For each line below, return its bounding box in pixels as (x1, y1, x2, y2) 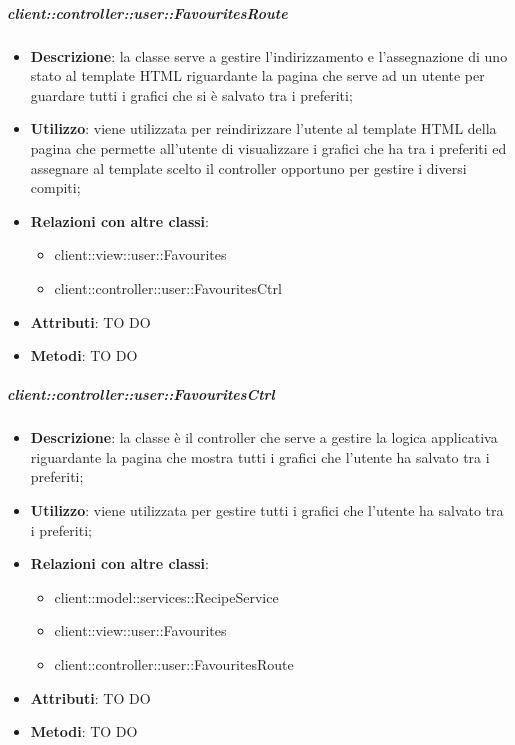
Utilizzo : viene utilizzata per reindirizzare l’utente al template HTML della (30, 118, 497, 139)
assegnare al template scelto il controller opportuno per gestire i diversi (30, 157, 467, 178)
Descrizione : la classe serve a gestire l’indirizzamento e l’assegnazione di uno (30, 45, 508, 66)
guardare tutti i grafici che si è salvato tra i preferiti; (30, 84, 353, 105)
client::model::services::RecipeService (54, 586, 279, 607)
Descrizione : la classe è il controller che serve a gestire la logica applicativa (30, 427, 498, 448)
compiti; (30, 177, 81, 198)
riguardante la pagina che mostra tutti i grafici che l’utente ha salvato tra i (30, 446, 490, 467)
